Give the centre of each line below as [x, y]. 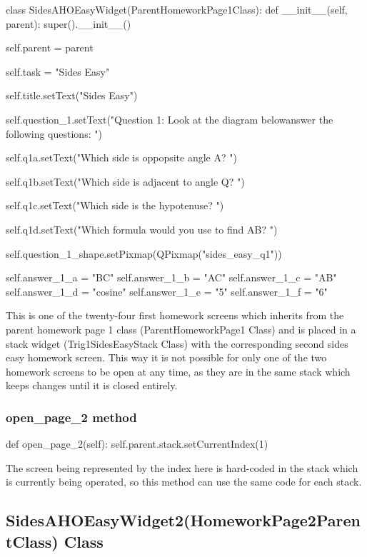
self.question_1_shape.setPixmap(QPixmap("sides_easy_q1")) [144, 253]
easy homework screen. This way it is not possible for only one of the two [166, 357]
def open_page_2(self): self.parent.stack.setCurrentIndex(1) [137, 444]
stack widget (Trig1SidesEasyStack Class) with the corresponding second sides [177, 343]
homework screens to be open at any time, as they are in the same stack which [178, 371]
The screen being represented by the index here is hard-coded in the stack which [182, 467]
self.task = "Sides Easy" [58, 71]
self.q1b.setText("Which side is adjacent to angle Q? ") [125, 181]
